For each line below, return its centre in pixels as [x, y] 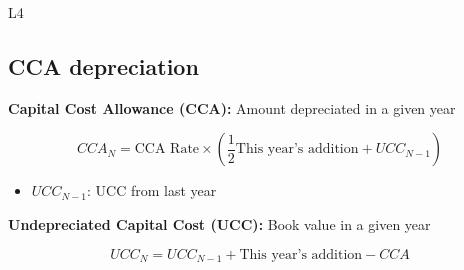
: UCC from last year [152, 190]
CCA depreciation [103, 65]
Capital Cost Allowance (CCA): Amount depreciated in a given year [232, 107]
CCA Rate [167, 149]
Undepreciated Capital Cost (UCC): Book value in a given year [219, 223]
